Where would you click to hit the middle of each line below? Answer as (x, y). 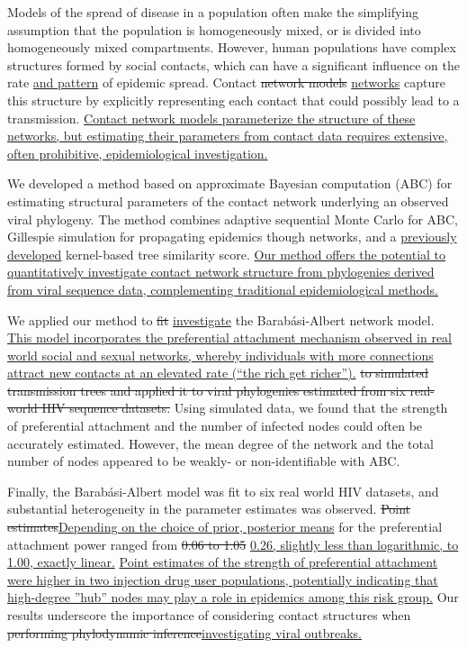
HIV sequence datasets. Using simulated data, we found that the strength (245, 408)
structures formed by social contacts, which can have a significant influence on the (233, 64)
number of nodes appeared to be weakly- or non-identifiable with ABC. (204, 461)
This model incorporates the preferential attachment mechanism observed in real (230, 338)
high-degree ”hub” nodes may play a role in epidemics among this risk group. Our (233, 597)
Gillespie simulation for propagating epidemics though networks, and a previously (232, 237)
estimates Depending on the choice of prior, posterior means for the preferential (225, 527)
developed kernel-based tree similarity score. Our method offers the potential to (227, 254)
